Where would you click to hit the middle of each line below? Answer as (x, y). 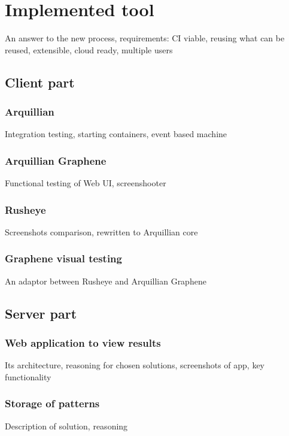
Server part (41, 313)
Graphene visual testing (63, 258)
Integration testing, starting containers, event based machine (116, 134)
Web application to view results (83, 343)
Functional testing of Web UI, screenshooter (86, 183)
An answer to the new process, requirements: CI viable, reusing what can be (145, 38)
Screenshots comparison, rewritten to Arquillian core (101, 231)
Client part (40, 82)
